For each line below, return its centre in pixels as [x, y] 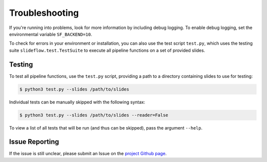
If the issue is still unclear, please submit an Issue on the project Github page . [88, 154]
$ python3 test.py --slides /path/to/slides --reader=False [94, 115]
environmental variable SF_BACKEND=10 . [51, 34]
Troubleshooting [44, 13]
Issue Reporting [34, 142]
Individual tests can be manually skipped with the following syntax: [77, 102]
